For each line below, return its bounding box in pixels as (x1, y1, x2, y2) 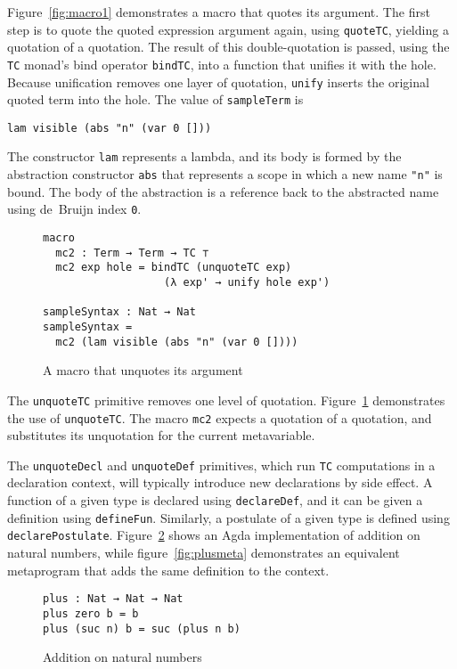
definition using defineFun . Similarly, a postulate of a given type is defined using (7, 508, 450, 526)
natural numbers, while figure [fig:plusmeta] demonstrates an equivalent (7, 543, 400, 561)
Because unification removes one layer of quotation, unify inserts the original (7, 72, 429, 91)
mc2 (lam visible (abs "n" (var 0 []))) (55, 335, 298, 348)
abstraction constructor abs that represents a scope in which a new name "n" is (7, 165, 443, 184)
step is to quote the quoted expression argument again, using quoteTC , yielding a (7, 20, 449, 38)
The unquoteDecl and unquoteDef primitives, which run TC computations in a (7, 455, 436, 474)
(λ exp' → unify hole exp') (164, 276, 331, 289)
